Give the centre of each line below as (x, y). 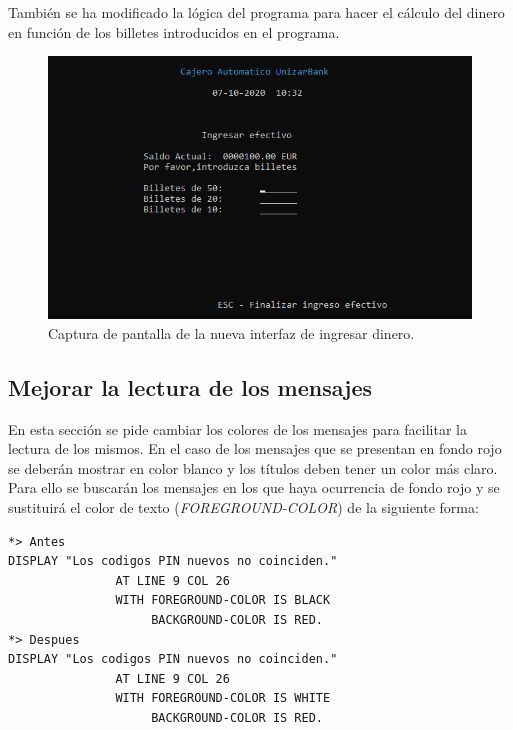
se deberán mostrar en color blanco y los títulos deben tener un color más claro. (253, 467)
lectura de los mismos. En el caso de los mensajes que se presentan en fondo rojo (255, 448)
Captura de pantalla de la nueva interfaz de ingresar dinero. (231, 332)
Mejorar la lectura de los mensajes (190, 386)
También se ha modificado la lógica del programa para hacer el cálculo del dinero (256, 12)
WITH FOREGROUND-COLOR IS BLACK (223, 600)
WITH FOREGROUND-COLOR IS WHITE (223, 698)
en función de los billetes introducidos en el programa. (174, 31)
